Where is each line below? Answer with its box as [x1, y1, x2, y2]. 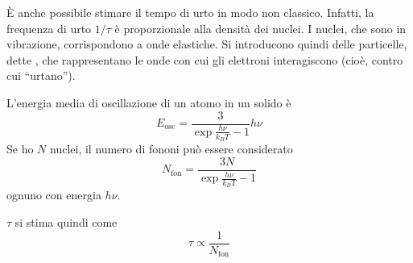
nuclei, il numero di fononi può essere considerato [50, 140, 293, 157]
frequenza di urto [6, 19, 92, 36]
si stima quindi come [14, 214, 118, 231]
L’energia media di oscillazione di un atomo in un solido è [6, 94, 291, 111]
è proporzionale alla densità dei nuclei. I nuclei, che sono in [114, 19, 407, 36]
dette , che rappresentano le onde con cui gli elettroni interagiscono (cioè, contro [6, 51, 403, 68]
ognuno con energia [6, 186, 101, 203]
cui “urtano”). [6, 67, 76, 84]
